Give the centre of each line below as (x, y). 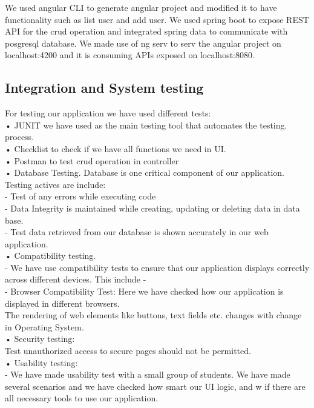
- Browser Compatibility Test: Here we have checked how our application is (144, 291)
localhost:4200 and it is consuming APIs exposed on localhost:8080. (130, 55)
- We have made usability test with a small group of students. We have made (148, 374)
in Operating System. (44, 326)
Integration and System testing (104, 88)
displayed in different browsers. (62, 303)
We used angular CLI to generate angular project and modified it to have (141, 7)
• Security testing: (40, 339)
